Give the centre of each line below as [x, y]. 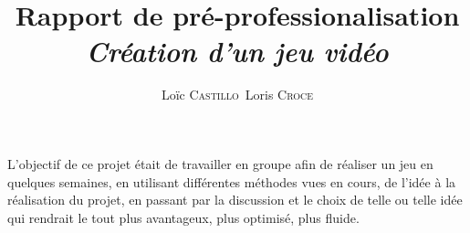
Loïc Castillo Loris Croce [237, 95]
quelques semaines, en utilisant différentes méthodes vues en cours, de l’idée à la [232, 181]
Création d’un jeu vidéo [237, 51]
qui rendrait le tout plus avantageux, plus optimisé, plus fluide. [183, 217]
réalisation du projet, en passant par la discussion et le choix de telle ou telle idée [235, 200]
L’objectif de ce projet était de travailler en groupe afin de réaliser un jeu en [220, 163]
